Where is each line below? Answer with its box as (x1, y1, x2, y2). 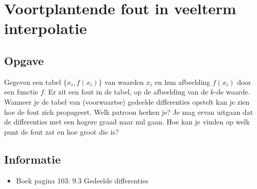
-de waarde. (214, 86, 250, 97)
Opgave (4, 52, 44, 68)
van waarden (104, 76, 144, 87)
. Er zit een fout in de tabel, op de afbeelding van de (44, 86, 208, 97)
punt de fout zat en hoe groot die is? (4, 126, 119, 137)
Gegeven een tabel (4, 76, 61, 87)
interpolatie (4, 18, 87, 39)
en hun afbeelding (155, 76, 211, 87)
